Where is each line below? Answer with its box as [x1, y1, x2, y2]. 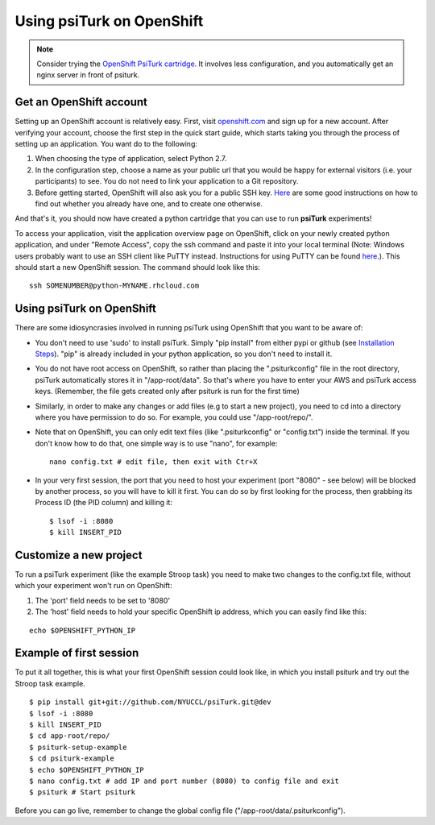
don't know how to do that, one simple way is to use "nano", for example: [35, 438, 278, 448]
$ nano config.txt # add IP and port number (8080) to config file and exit [29, 776, 340, 786]
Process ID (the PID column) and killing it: [35, 498, 173, 508]
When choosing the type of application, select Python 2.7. [35, 154, 227, 164]
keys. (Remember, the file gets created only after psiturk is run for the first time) [35, 387, 300, 396]
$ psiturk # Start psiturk [29, 788, 136, 797]
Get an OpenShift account [14, 95, 148, 109]
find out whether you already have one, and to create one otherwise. [35, 198, 263, 209]
